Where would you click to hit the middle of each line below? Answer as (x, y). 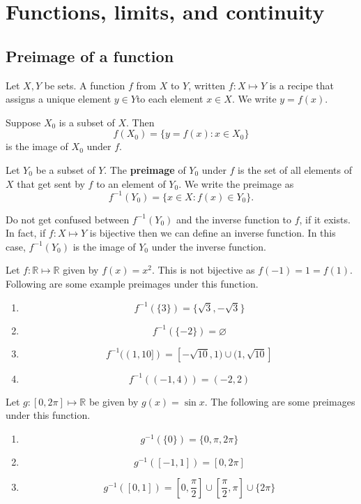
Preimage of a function (90, 55)
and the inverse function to (234, 219)
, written (207, 85)
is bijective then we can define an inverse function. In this (213, 233)
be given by (114, 401)
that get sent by (51, 183)
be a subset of (66, 169)
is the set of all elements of (295, 169)
